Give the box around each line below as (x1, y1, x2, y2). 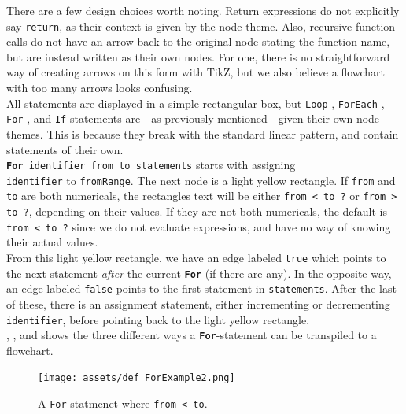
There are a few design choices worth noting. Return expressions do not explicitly (6, 2, 400, 18)
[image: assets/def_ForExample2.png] (38, 372, 235, 384)
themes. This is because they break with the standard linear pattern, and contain (6, 125, 399, 142)
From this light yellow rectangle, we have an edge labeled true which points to (6, 250, 386, 265)
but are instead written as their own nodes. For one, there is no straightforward (6, 48, 390, 65)
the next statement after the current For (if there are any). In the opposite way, (6, 264, 392, 281)
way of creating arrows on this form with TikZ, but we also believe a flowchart (6, 64, 386, 80)
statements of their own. (6, 141, 124, 157)
